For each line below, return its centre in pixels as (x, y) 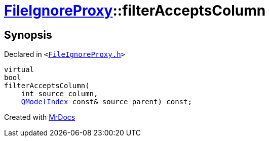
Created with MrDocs (40, 117)
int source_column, (60, 94)
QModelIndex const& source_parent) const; (106, 102)
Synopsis (28, 35)
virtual (19, 70)
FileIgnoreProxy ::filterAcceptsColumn (135, 11)
